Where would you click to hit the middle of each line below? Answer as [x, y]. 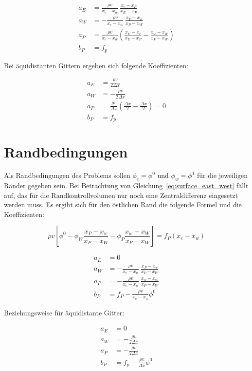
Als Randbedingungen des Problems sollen [67, 175]
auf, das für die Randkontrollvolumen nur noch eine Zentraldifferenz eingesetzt [121, 195]
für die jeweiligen [222, 175]
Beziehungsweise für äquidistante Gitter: [64, 312]
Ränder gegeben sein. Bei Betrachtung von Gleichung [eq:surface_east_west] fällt [126, 185]
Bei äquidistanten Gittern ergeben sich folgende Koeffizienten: [96, 65]
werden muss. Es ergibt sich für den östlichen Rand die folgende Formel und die [123, 205]
